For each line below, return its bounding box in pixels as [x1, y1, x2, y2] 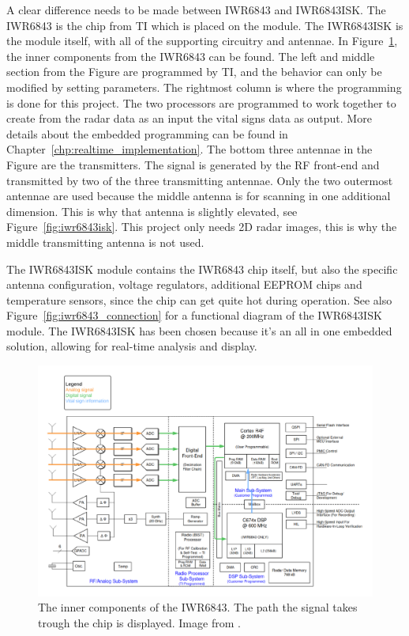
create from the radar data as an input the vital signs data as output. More [6, 110, 372, 127]
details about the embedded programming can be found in [6, 125, 288, 142]
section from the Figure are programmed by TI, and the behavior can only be [6, 63, 382, 80]
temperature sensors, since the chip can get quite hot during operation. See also [6, 291, 392, 308]
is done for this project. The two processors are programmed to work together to [6, 94, 396, 111]
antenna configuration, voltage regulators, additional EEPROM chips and [6, 276, 362, 293]
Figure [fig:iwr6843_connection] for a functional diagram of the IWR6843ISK [6, 307, 382, 324]
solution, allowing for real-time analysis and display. [6, 338, 257, 354]
